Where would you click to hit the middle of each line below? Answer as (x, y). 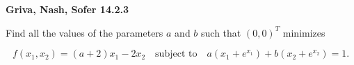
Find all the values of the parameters (85, 32)
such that (221, 32)
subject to (176, 54)
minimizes (304, 32)
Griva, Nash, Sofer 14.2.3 (67, 9)
